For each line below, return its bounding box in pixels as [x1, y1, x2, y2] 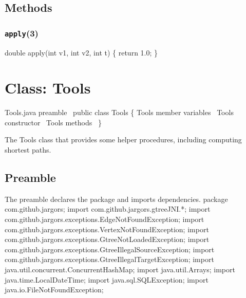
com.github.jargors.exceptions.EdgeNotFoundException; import [5, 214, 204, 225]
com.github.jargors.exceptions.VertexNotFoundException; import [5, 223, 209, 234]
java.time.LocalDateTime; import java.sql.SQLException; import [5, 274, 209, 285]
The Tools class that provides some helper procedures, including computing [5, 134, 242, 145]
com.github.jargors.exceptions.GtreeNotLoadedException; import [5, 234, 210, 245]
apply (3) [5, 26, 39, 39]
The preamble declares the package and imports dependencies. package [5, 193, 228, 204]
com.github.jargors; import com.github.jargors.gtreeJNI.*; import [5, 203, 211, 214]
